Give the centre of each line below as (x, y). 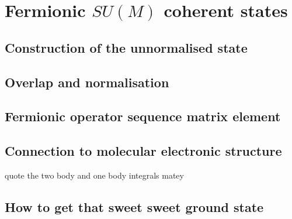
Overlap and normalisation (87, 82)
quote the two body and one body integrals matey (94, 175)
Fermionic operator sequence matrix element (143, 116)
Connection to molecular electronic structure (143, 151)
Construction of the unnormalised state (126, 47)
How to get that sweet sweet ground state (134, 206)
